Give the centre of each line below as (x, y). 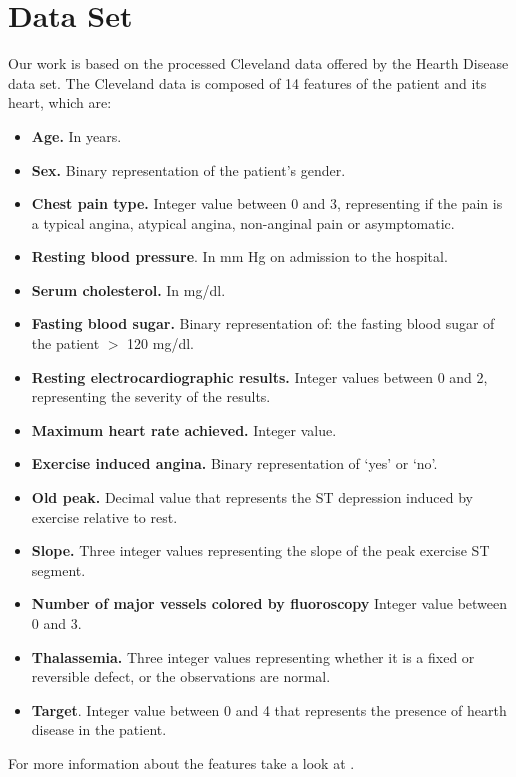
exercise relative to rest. (104, 516)
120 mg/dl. (160, 343)
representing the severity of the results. (151, 396)
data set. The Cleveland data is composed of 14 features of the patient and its (247, 82)
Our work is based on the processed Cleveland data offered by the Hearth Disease (258, 63)
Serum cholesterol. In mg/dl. (128, 289)
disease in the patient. (99, 729)
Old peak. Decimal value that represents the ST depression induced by (252, 497)
